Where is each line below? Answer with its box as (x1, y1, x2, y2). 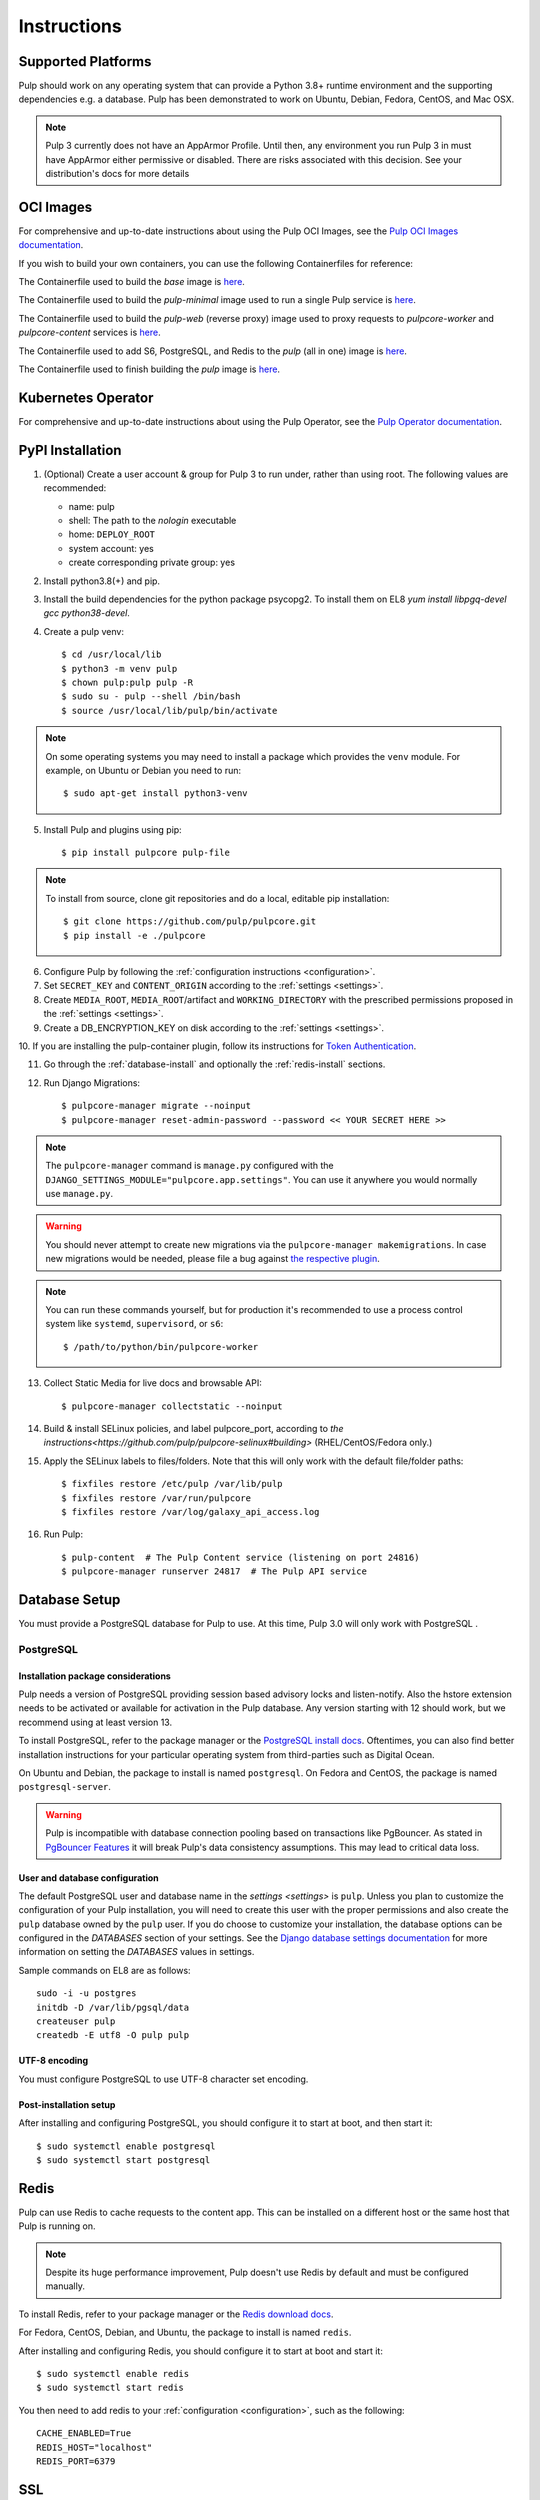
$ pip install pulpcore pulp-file (61, 847, 230, 859)
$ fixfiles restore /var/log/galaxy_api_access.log (61, 1506, 320, 1517)
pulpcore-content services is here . (18, 326, 162, 339)
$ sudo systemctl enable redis (36, 2368, 190, 2379)
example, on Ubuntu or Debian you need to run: (45, 764, 242, 776)
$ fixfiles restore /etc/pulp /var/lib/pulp (61, 1478, 284, 1490)
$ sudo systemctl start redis (36, 2382, 185, 2394)
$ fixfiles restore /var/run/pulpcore (61, 1492, 252, 1504)
